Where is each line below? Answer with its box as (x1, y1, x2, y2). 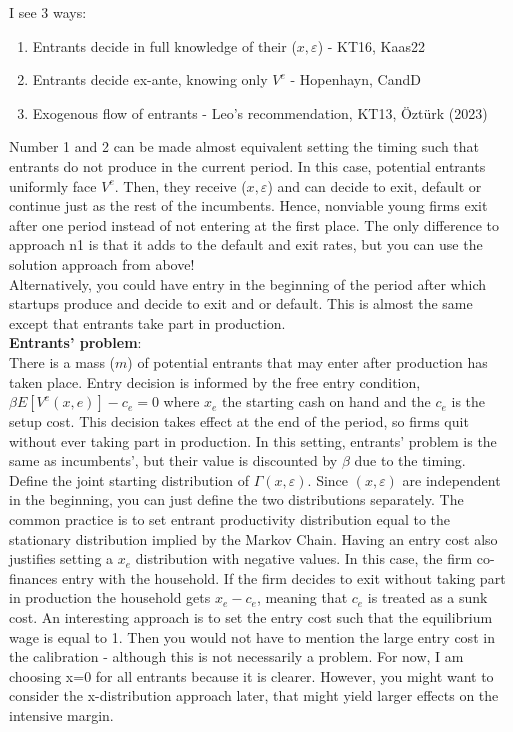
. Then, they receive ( (114, 175, 247, 196)
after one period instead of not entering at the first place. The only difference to (9, 214, 499, 235)
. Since (307, 469, 349, 490)
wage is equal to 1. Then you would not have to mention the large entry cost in (9, 626, 495, 647)
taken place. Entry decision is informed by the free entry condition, (9, 371, 421, 392)
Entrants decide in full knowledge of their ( (32, 35, 297, 56)
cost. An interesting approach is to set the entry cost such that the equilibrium (9, 607, 493, 628)
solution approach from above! (9, 253, 195, 274)
